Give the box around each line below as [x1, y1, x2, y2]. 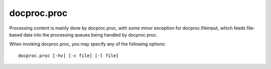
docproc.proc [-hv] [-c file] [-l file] [18, 52, 119, 58]
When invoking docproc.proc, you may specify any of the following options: [9, 41, 166, 47]
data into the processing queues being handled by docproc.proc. [23, 31, 158, 37]
